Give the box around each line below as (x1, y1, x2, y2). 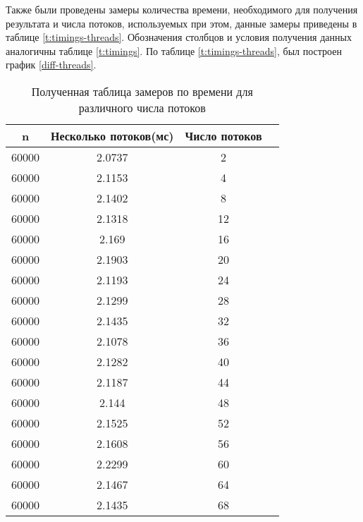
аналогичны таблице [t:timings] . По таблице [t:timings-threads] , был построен (6, 43, 342, 58)
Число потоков (185, 127, 262, 144)
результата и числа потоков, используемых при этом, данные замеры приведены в (6, 16, 357, 30)
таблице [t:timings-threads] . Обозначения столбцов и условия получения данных (6, 30, 352, 44)
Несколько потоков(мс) (51, 127, 174, 144)
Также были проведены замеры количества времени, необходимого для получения (6, 2, 358, 16)
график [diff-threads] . (6, 57, 97, 72)
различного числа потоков (78, 99, 206, 116)
